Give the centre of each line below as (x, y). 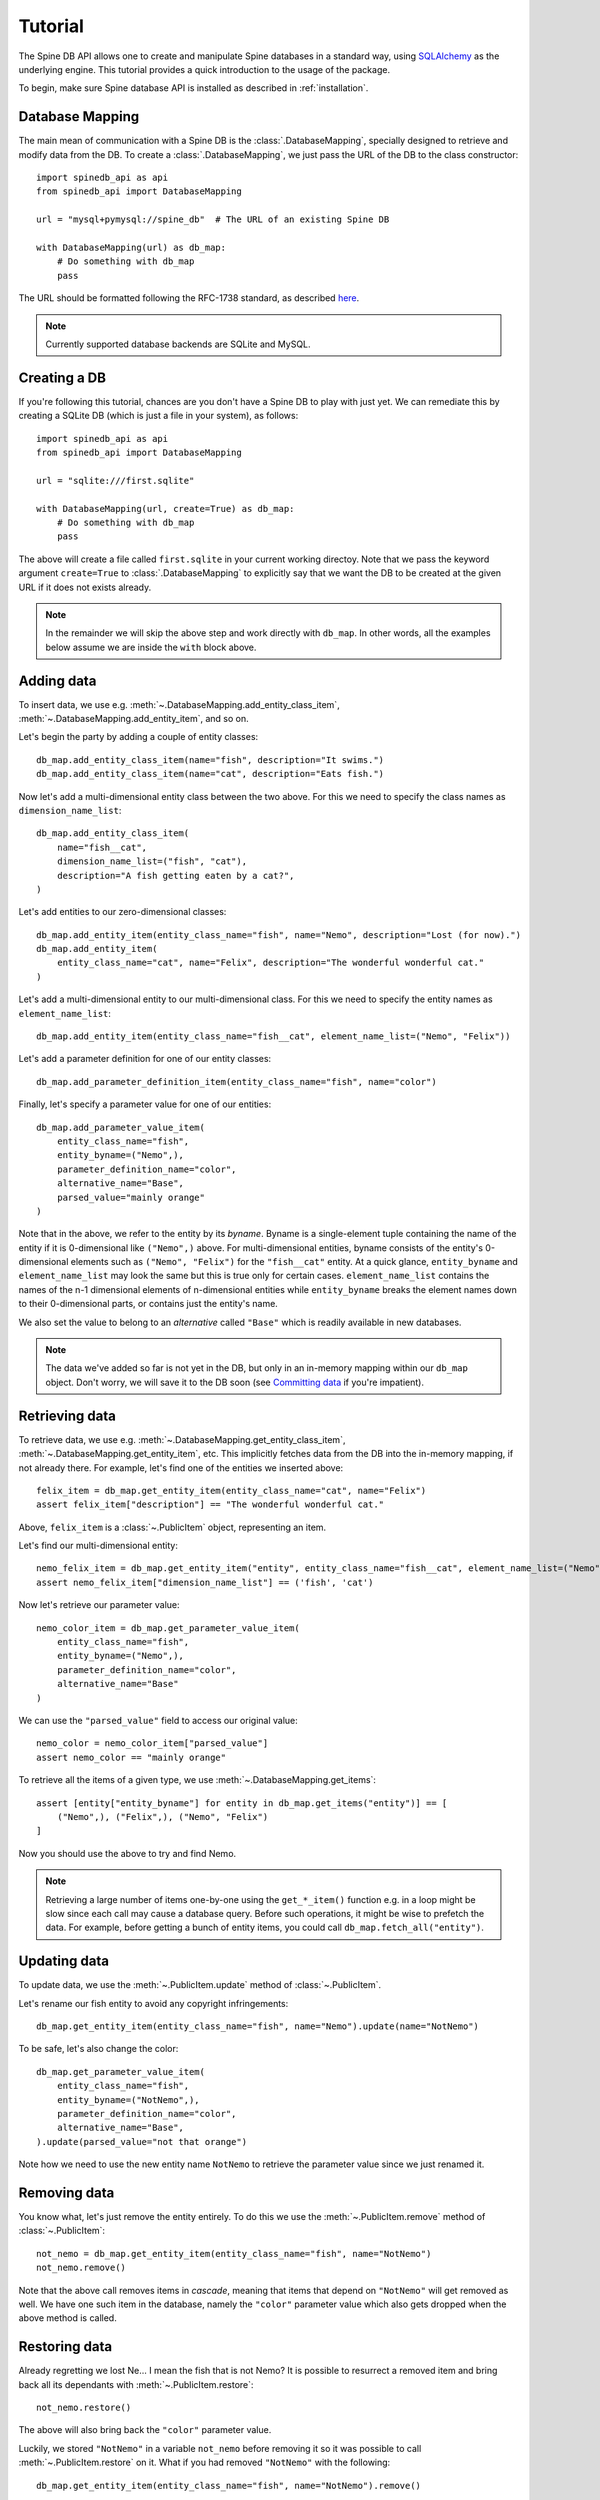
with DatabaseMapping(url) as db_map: (131, 247)
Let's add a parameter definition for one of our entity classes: (145, 1059)
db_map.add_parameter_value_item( (120, 1127)
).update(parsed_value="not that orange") (142, 2141)
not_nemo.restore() (84, 2408)
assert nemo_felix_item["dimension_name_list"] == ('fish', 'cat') (205, 1582)
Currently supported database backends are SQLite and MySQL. (178, 344)
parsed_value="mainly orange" (130, 1197)
